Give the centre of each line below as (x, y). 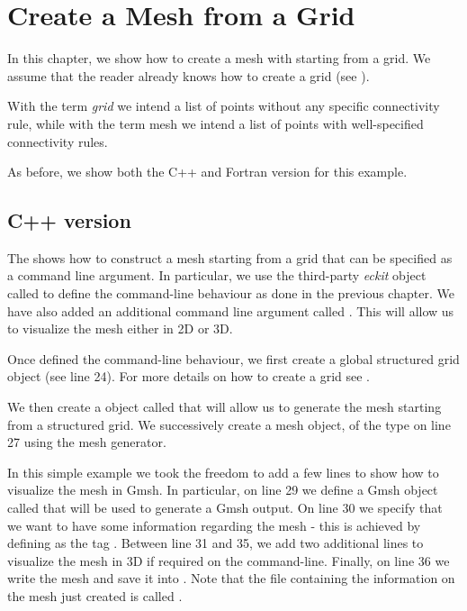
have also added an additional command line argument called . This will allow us (231, 310)
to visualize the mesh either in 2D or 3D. (120, 328)
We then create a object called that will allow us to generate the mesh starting (225, 407)
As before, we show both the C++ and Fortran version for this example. (207, 172)
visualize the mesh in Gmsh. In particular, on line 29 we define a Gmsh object (223, 490)
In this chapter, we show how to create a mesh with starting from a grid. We (219, 58)
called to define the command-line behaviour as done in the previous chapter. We (231, 293)
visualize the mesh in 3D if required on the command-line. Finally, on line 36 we (229, 560)
